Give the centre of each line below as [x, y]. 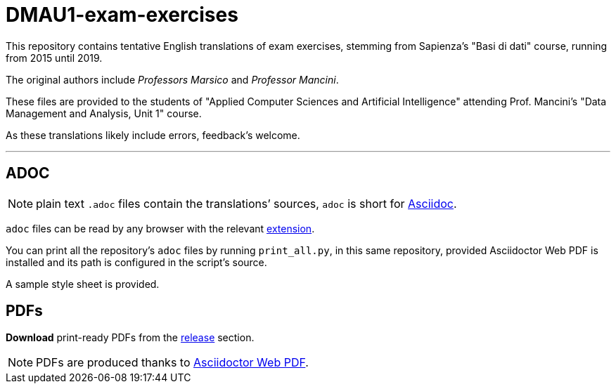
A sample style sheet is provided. [83, 284]
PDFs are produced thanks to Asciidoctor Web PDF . [172, 363]
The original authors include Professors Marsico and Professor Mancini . [172, 79]
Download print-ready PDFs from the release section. [130, 338]
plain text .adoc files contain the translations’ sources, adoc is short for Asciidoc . [246, 203]
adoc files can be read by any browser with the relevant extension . [160, 228]
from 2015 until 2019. [54, 58]
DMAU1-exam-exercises [122, 15]
